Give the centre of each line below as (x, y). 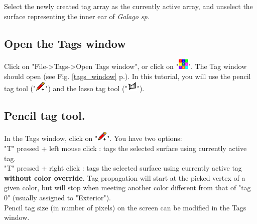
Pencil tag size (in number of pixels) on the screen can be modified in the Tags (125, 207)
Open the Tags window (65, 43)
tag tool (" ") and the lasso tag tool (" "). (74, 88)
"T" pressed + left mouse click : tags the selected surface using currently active (125, 148)
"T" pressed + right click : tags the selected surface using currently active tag (123, 168)
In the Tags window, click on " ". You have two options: (93, 138)
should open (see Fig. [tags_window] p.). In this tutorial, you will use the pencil (127, 76)
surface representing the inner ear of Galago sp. (77, 16)
